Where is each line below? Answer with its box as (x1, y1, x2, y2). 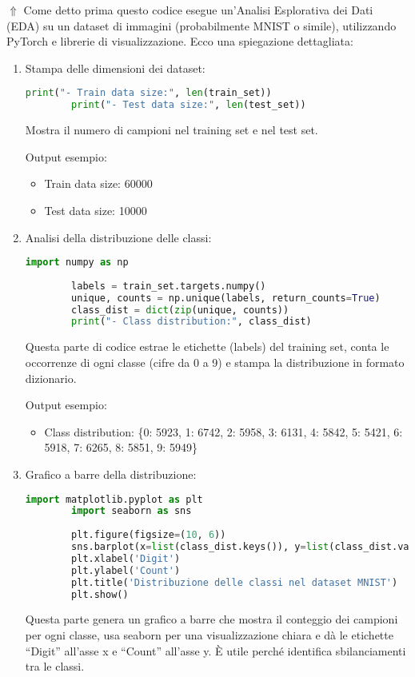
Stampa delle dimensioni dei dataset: (25, 59, 206, 76)
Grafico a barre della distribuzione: (25, 465, 197, 482)
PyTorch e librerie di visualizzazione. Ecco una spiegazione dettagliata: (6, 33, 353, 50)
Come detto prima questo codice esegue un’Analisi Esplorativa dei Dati (23, 2, 373, 18)
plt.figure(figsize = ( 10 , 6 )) (71, 529, 226, 541)
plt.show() (71, 588, 129, 600)
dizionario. (25, 369, 77, 386)
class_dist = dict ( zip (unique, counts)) (71, 304, 289, 316)
